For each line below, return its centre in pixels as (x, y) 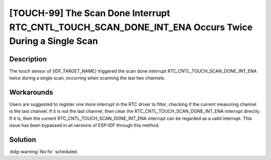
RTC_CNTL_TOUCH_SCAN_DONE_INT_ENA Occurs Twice (131, 27)
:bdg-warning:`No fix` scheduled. (44, 152)
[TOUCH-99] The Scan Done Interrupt (90, 13)
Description (28, 59)
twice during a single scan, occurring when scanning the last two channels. (87, 78)
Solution (23, 140)
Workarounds (31, 92)
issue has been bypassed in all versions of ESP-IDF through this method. (85, 125)
